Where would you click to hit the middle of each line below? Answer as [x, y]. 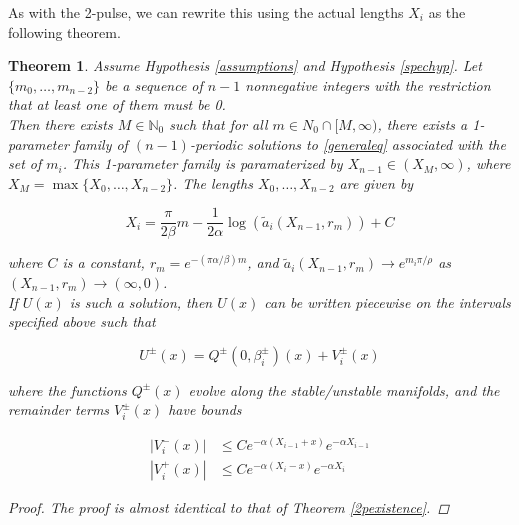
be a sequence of [154, 84]
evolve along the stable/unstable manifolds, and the [344, 389]
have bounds [205, 409]
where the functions [67, 389]
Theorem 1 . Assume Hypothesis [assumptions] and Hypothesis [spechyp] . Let [245, 65]
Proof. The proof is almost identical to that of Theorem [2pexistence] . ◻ [229, 507]
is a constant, [103, 262]
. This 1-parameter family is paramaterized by [202, 163]
